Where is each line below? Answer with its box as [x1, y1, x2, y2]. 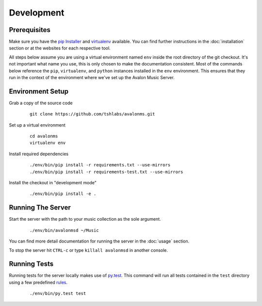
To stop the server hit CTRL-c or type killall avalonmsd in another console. [9, 247, 168, 253]
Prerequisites [9, 26, 50, 34]
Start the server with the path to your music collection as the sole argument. [9, 216, 161, 222]
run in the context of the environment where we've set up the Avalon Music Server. [9, 75, 175, 81]
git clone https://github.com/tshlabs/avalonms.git [30, 112, 155, 117]
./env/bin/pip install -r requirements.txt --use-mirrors [30, 162, 171, 168]
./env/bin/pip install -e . [30, 191, 97, 196]
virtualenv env [30, 140, 66, 145]
